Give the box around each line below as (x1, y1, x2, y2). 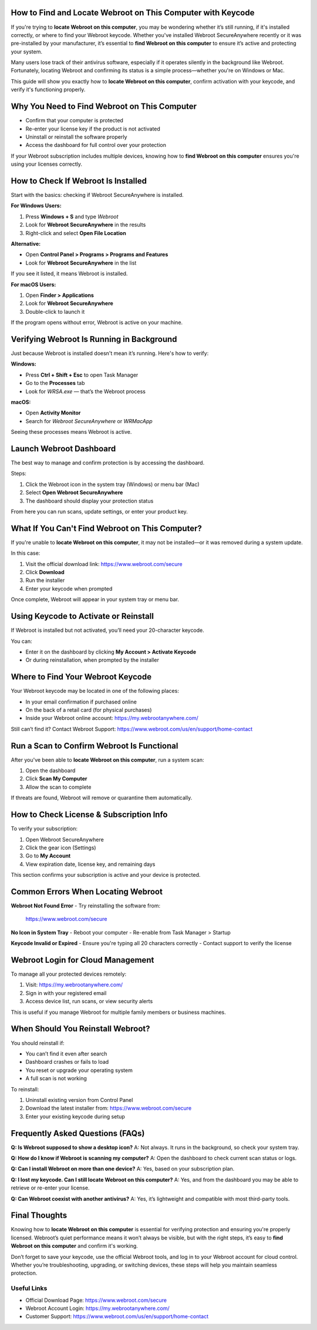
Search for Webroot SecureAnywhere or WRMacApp (25, 417, 153, 424)
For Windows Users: (11, 202, 62, 209)
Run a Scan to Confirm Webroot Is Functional (11, 741, 178, 751)
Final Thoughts (11, 1211, 68, 1221)
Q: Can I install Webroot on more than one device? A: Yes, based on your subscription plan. (11, 1165, 235, 1172)
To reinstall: (11, 1086, 39, 1093)
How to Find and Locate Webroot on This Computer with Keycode (11, 8, 255, 18)
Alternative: (11, 240, 41, 247)
